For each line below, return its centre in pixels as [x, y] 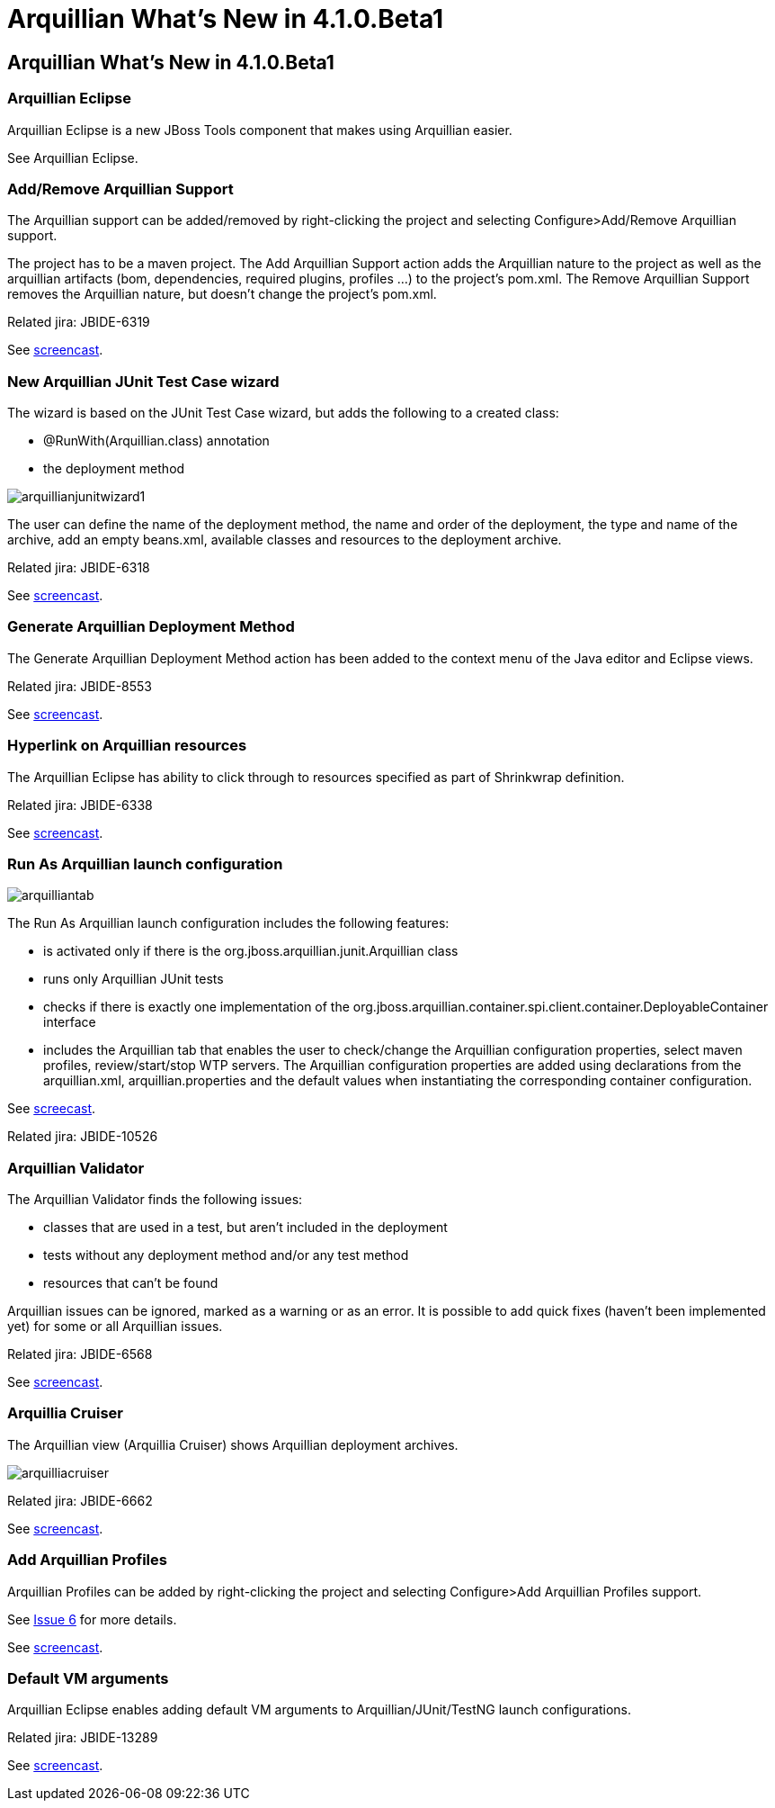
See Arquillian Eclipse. [73, 157]
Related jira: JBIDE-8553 [80, 686]
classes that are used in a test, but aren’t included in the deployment [245, 1228]
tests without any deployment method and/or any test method [226, 1255]
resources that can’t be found [131, 1283]
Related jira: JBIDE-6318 [79, 568]
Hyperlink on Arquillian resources [127, 746]
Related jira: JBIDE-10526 [83, 1137]
